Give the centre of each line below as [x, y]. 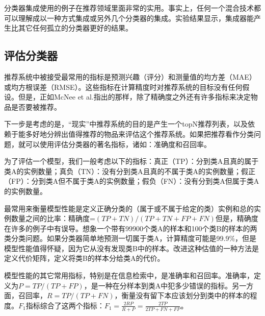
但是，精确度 [237, 218]
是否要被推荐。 [36, 106]
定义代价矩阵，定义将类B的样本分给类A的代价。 [84, 258]
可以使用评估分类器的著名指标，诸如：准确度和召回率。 [118, 144]
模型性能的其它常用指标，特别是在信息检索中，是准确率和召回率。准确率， [129, 275]
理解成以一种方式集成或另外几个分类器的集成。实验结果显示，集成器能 [136, 18]
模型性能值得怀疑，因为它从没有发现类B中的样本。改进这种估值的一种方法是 [131, 248]
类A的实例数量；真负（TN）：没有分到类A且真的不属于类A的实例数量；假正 [130, 171]
